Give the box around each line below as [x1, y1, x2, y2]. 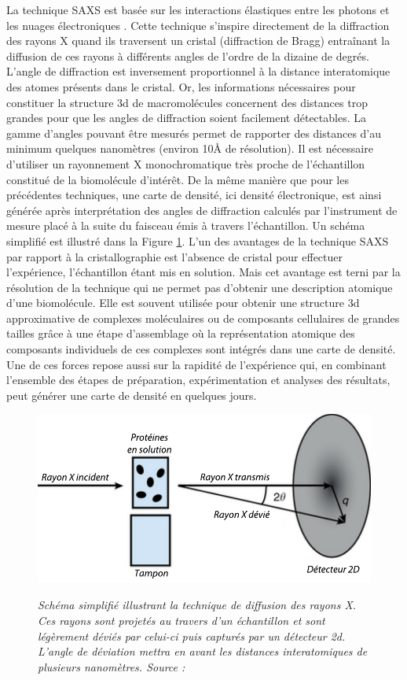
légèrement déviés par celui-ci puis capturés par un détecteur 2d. [38, 627, 346, 644]
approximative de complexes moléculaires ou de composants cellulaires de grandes [6, 309, 400, 326]
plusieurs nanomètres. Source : [38, 658, 185, 674]
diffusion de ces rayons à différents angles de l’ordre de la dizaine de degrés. [6, 47, 369, 64]
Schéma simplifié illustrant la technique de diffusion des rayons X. [38, 597, 357, 613]
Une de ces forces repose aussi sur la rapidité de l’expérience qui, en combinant [6, 356, 387, 372]
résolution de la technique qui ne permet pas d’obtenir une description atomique [6, 279, 393, 295]
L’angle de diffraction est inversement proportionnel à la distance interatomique [6, 63, 390, 79]
